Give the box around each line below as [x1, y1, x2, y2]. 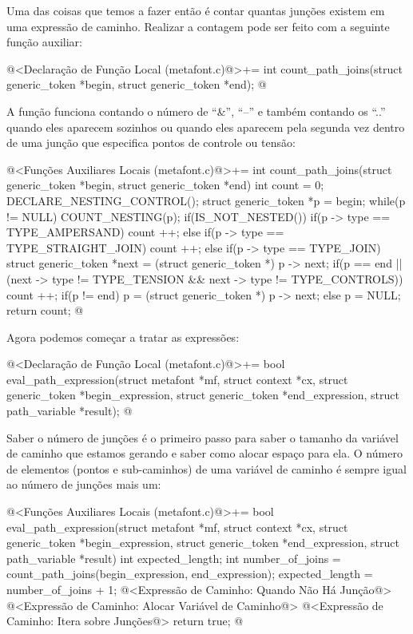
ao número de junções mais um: [6, 476, 161, 493]
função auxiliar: [6, 34, 82, 50]
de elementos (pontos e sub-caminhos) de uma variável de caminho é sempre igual [6, 460, 407, 477]
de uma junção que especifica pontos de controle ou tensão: [6, 134, 296, 151]
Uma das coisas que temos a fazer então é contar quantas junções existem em [6, 2, 385, 18]
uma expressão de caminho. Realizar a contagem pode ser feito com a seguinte [6, 18, 390, 34]
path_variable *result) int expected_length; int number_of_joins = [6, 549, 341, 566]
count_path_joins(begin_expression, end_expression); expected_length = [6, 565, 373, 582]
